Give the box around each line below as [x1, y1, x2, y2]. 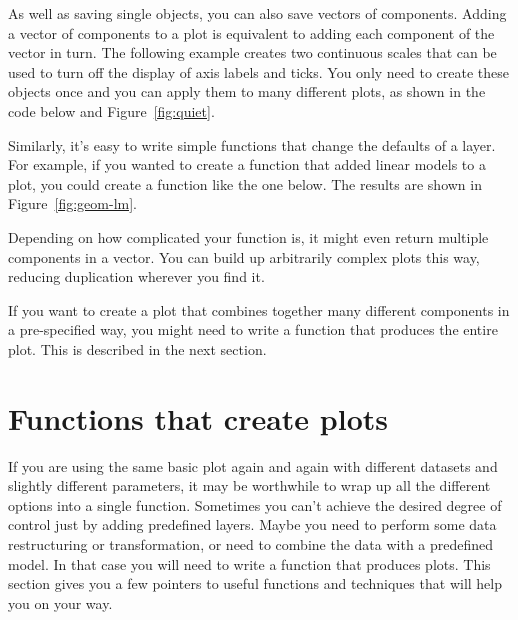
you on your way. [8, 592, 113, 613]
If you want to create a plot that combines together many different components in [8, 299, 510, 320]
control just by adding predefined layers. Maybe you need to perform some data [8, 514, 497, 535]
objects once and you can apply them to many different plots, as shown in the [8, 81, 486, 102]
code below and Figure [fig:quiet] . [8, 100, 215, 121]
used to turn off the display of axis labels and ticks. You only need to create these [8, 61, 510, 82]
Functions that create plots [8, 397, 388, 438]
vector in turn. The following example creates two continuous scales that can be [8, 42, 497, 63]
